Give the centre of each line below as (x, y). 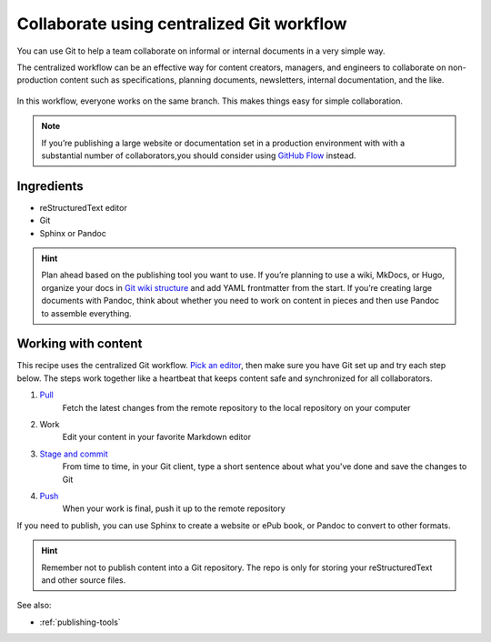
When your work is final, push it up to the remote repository (174, 508)
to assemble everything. (86, 313)
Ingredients (50, 186)
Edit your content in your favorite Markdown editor (157, 437)
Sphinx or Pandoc (73, 233)
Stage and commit (74, 454)
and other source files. (84, 580)
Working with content (80, 344)
